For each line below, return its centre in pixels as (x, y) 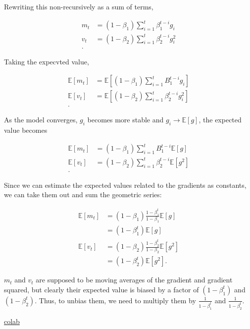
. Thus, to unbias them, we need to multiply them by (115, 300)
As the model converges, (41, 120)
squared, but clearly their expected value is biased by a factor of (101, 289)
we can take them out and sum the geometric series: (83, 194)
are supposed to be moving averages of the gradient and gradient (134, 280)
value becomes (26, 130)
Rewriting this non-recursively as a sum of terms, (79, 6)
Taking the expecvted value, (47, 61)
